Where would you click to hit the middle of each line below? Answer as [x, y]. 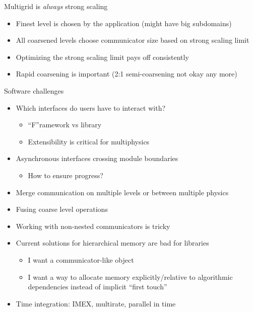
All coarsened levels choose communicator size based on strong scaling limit [133, 40]
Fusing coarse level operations [62, 209]
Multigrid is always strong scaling [56, 6]
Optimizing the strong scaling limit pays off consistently [102, 57]
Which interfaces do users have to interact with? [91, 107]
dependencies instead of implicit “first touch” [98, 287]
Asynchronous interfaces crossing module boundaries [97, 158]
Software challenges [34, 90]
